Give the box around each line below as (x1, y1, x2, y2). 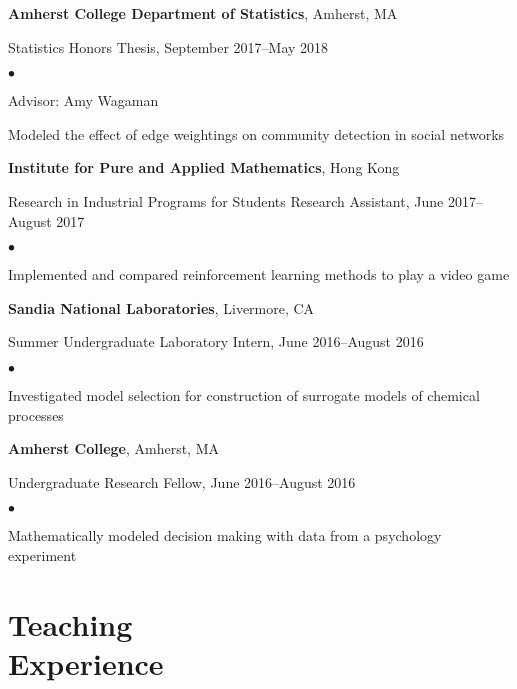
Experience (8, 642, 164, 683)
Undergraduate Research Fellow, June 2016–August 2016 (8, 471, 356, 492)
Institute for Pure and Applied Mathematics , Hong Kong (8, 157, 400, 178)
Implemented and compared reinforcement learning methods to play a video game (8, 264, 510, 285)
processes (8, 404, 64, 425)
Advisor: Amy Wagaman (8, 90, 159, 111)
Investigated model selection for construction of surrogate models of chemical (8, 384, 480, 405)
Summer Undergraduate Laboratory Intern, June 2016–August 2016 (8, 331, 424, 352)
